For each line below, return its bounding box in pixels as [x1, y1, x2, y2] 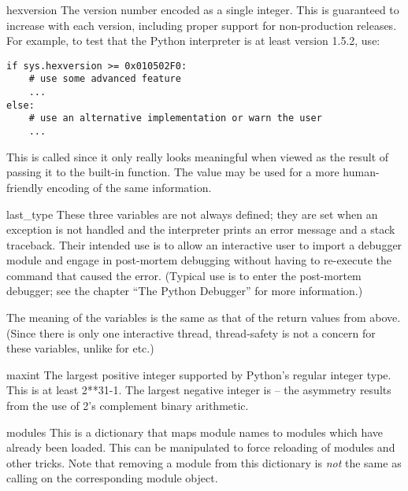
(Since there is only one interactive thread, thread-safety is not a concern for [6, 324, 376, 341]
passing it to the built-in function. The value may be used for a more [6, 164, 339, 180]
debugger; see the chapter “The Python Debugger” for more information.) [6, 282, 363, 299]
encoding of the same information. [46, 179, 212, 195]
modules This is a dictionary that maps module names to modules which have [6, 423, 384, 440]
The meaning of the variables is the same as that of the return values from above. [6, 309, 401, 326]
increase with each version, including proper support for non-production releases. [6, 17, 397, 33]
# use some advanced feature [28, 73, 181, 85]
